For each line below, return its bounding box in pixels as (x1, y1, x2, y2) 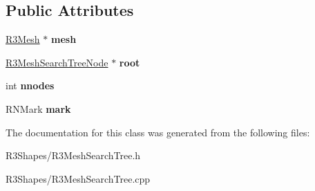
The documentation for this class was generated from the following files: (6, 125, 310, 139)
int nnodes (6, 78, 55, 93)
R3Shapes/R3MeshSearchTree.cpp (6, 171, 151, 185)
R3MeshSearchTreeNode (6, 55, 108, 69)
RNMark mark (6, 101, 71, 116)
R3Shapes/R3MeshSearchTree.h (6, 148, 141, 163)
